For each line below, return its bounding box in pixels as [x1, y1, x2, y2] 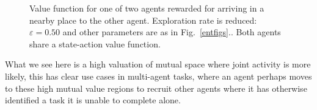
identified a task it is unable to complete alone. [5, 94, 181, 106]
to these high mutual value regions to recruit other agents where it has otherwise [5, 81, 307, 94]
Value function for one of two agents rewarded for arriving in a [29, 2, 264, 14]
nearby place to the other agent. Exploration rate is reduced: [29, 13, 257, 26]
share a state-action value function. [29, 37, 161, 50]
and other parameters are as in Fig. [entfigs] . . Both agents [62, 26, 281, 38]
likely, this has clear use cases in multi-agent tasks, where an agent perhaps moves [5, 69, 312, 82]
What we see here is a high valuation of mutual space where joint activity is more [5, 58, 311, 70]
